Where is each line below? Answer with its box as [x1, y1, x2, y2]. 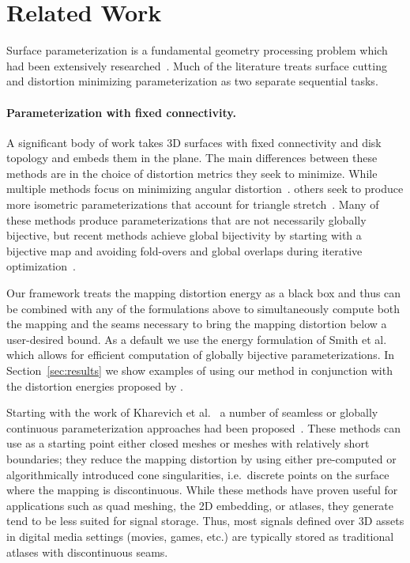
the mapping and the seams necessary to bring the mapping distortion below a [6, 316, 387, 332]
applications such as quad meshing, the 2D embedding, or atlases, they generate [6, 497, 393, 513]
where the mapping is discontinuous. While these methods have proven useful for [6, 482, 398, 498]
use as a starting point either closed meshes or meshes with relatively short [6, 435, 370, 452]
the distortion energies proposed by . [6, 377, 183, 394]
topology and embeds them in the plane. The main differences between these [6, 149, 378, 166]
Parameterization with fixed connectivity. [6, 104, 236, 120]
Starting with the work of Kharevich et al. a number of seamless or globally [6, 404, 378, 421]
